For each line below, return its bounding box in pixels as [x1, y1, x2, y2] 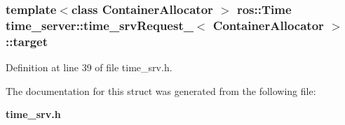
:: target [6, 32, 48, 50]
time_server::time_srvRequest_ [6, 16, 194, 34]
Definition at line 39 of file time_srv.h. [6, 60, 172, 75]
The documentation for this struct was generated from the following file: [6, 83, 316, 98]
